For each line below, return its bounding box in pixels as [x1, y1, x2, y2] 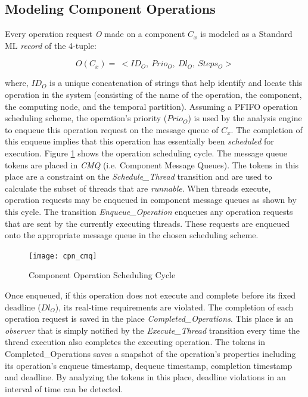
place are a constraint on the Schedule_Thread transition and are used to [5, 170, 272, 183]
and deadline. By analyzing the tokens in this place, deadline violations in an [5, 371, 286, 383]
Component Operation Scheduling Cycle [29, 269, 176, 281]
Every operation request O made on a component [5, 27, 185, 40]
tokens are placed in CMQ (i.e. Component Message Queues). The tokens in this [5, 158, 299, 171]
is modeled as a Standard [200, 27, 293, 40]
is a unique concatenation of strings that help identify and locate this [49, 76, 303, 89]
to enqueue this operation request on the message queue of [5, 123, 219, 136]
